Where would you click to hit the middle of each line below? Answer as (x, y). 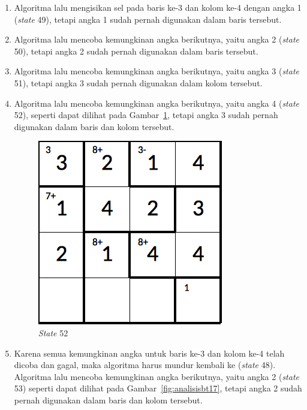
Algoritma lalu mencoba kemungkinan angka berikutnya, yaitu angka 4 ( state (156, 103)
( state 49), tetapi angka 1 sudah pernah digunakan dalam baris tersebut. (148, 19)
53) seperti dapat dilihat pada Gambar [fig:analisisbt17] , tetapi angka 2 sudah (158, 388)
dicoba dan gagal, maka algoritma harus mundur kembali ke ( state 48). (145, 365)
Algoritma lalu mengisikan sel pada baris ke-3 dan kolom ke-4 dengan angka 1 (158, 7)
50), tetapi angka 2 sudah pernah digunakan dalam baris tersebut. (136, 51)
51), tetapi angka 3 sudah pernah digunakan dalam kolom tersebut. (138, 82)
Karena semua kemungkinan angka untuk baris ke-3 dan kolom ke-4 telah (149, 353)
